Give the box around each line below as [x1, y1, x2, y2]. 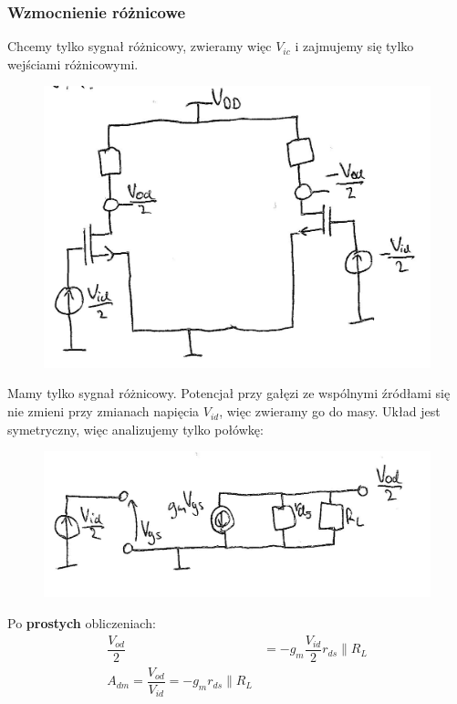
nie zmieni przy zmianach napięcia [7, 402, 200, 421]
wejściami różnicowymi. [7, 54, 139, 73]
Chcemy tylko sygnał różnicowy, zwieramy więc [7, 37, 272, 56]
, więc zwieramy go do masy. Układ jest [219, 402, 441, 421]
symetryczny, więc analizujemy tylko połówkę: [7, 419, 264, 438]
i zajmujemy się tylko [295, 37, 414, 56]
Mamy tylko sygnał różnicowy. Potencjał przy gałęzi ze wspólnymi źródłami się [7, 384, 451, 403]
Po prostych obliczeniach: [7, 614, 156, 633]
